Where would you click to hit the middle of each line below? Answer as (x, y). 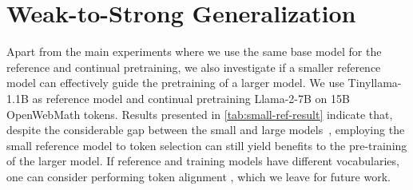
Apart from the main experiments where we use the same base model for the (194, 51)
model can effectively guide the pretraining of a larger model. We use (175, 83)
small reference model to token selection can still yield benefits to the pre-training (207, 145)
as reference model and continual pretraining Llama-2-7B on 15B (191, 98)
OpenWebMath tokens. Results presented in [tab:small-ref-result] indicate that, (200, 114)
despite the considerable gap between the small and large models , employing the (206, 130)
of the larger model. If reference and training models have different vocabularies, (203, 161)
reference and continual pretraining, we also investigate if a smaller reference (194, 67)
